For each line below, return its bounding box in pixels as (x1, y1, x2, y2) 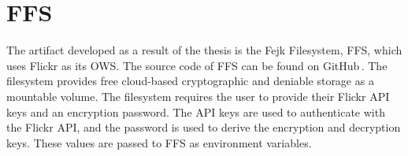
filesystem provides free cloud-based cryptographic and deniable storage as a (6, 72, 374, 89)
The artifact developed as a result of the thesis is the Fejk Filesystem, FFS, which (6, 42, 402, 58)
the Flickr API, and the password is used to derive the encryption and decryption (6, 119, 401, 136)
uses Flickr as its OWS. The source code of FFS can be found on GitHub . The (6, 57, 388, 73)
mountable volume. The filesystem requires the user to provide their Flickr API (6, 87, 390, 104)
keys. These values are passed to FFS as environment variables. (6, 134, 312, 150)
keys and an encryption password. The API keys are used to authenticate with (6, 103, 385, 120)
